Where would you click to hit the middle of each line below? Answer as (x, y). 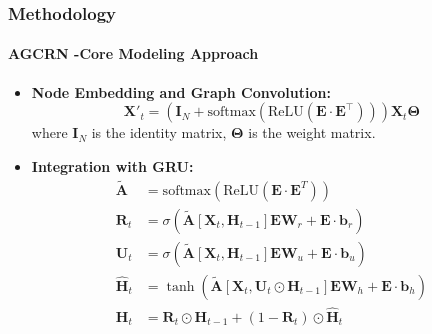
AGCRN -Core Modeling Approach (133, 53)
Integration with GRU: (112, 165)
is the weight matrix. (312, 132)
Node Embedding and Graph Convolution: (181, 91)
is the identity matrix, (159, 132)
